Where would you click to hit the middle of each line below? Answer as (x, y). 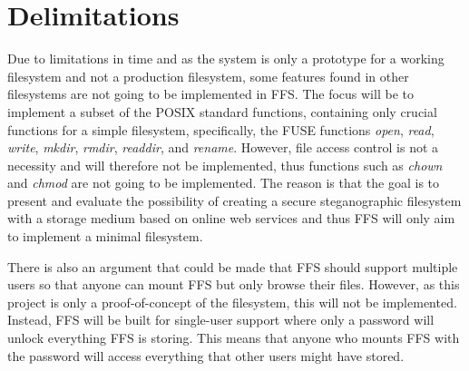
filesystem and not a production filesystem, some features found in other (208, 76)
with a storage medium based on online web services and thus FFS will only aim (231, 218)
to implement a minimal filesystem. (105, 236)
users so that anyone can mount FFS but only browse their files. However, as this (234, 284)
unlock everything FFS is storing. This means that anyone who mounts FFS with (234, 338)
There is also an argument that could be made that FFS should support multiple (233, 266)
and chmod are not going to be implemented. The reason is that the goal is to (224, 183)
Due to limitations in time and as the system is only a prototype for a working (226, 59)
